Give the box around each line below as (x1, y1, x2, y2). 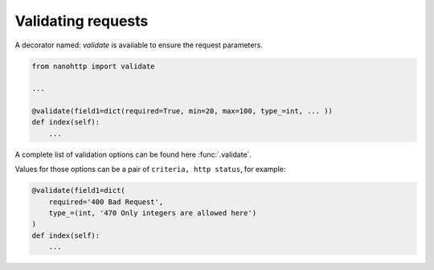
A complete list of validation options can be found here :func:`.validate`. (14, 149, 252, 159)
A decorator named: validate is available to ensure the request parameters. (14, 40, 263, 50)
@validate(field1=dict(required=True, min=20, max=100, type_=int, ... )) (31, 107, 334, 116)
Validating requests (14, 12, 149, 30)
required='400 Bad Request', (48, 197, 164, 207)
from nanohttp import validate (31, 61, 156, 71)
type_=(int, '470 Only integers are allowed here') (48, 209, 257, 218)
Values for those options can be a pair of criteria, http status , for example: (14, 165, 286, 174)
